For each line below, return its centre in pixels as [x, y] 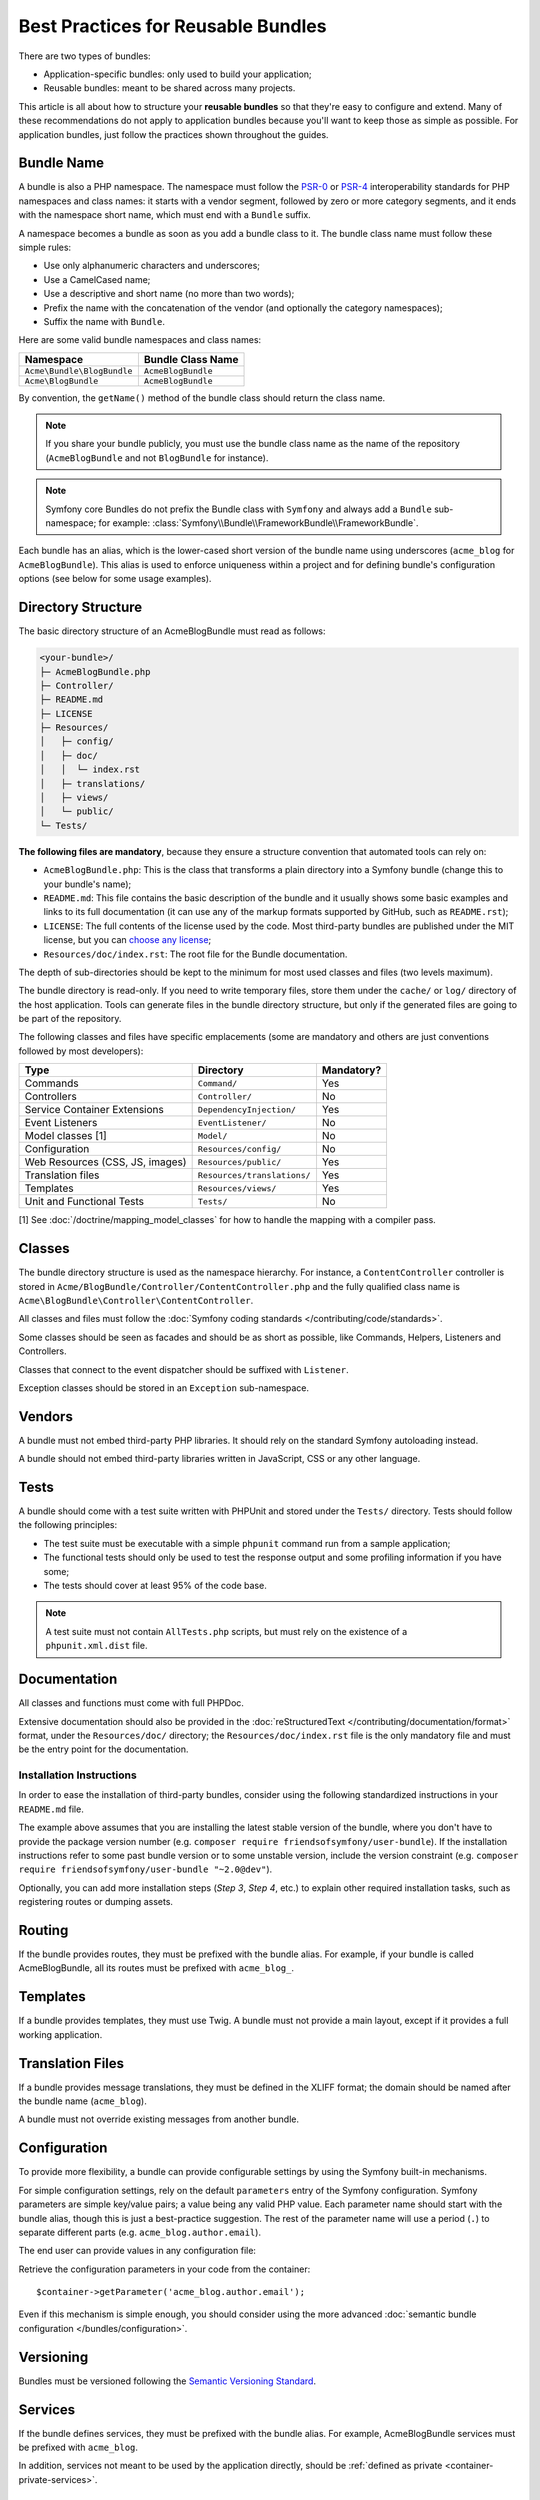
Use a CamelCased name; [97, 279]
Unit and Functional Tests [84, 1202]
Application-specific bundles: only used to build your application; [177, 74]
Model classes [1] [65, 1136]
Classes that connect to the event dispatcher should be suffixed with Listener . [183, 1369]
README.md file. [51, 1809]
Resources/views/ [237, 1188]
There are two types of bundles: [84, 56]
